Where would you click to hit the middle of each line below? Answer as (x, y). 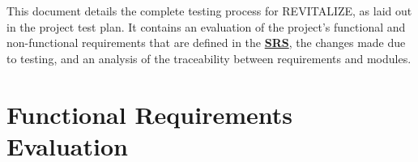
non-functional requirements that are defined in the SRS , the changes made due (206, 43)
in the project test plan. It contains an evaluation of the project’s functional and (206, 26)
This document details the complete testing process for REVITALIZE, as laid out (209, 11)
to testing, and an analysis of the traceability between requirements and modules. (209, 58)
